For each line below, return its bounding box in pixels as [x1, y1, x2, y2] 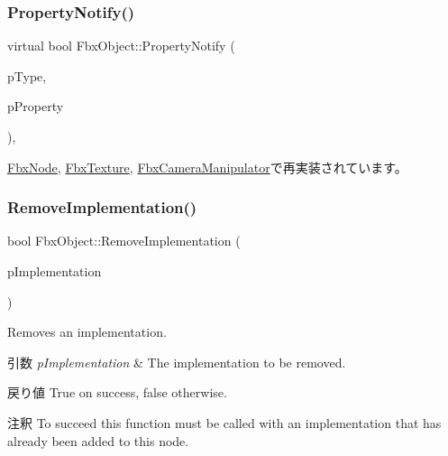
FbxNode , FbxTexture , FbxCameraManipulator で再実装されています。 [7, 157, 407, 176]
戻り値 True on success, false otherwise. [7, 383, 227, 402]
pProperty [7, 97, 64, 116]
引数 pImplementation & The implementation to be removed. [7, 352, 346, 371]
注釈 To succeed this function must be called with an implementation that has [7, 413, 442, 432]
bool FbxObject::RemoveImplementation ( [7, 231, 241, 250]
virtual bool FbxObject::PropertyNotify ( [7, 36, 235, 55]
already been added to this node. [7, 431, 189, 450]
